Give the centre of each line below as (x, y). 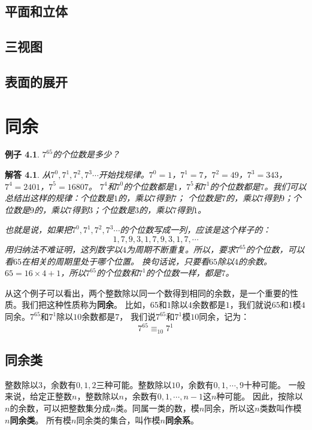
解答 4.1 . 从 (28, 175)
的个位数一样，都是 (184, 273)
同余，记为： (224, 316)
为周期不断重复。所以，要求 (181, 249)
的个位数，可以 (275, 249)
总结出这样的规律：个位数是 (59, 198)
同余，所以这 (230, 408)
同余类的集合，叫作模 (118, 420)
